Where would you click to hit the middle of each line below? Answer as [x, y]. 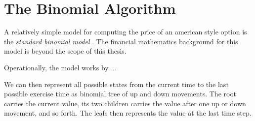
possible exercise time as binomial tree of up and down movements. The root [120, 94]
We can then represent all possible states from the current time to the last [116, 84]
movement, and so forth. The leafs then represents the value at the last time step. [128, 113]
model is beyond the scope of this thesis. [65, 51]
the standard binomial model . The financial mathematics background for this [121, 41]
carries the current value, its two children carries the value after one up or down [125, 103]
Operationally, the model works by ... [61, 67]
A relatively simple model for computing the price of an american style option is [126, 32]
